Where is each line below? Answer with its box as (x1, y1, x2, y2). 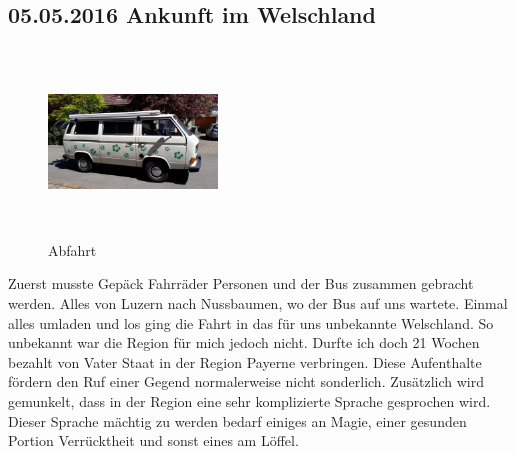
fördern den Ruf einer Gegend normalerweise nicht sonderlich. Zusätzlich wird (8, 371, 485, 392)
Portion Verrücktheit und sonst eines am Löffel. (8, 430, 299, 451)
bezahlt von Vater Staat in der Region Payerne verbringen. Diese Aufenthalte (8, 351, 482, 372)
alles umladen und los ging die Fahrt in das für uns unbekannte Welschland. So (8, 312, 494, 333)
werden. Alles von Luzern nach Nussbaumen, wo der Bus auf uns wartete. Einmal (8, 292, 508, 313)
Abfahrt (48, 239, 97, 260)
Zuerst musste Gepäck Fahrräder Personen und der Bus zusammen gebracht (8, 273, 474, 294)
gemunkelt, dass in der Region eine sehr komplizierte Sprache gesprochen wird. (8, 390, 491, 411)
